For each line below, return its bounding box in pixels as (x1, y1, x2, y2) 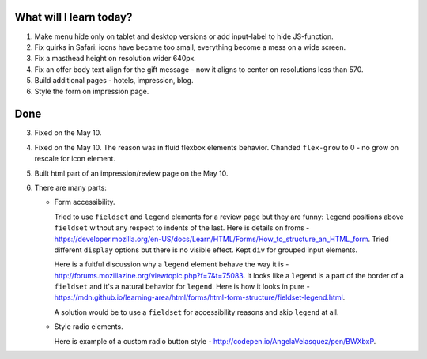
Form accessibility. (54, 198, 115, 207)
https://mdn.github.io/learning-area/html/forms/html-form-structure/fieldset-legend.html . (54, 293, 346, 302)
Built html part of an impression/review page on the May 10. (34, 168, 229, 178)
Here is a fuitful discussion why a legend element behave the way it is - (54, 259, 289, 269)
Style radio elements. (54, 322, 123, 331)
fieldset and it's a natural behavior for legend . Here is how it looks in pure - (54, 282, 310, 292)
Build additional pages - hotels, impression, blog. (34, 76, 194, 85)
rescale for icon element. (34, 154, 116, 164)
